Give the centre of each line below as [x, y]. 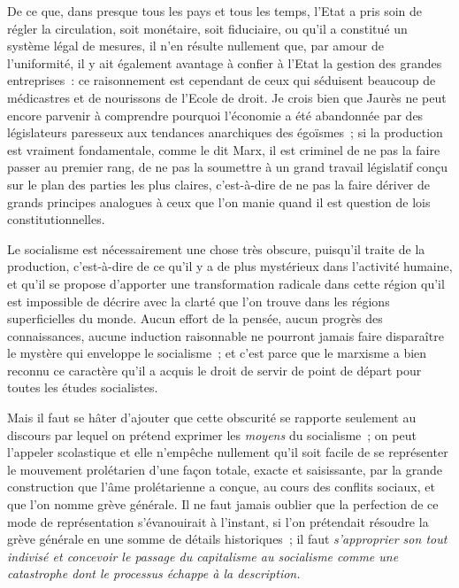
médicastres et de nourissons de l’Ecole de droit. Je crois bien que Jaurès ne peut [227, 97]
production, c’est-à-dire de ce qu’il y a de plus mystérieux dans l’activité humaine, [230, 266]
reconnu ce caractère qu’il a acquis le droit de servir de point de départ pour [214, 370]
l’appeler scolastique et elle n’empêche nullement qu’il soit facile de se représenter [228, 452]
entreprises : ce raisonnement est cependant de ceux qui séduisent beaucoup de [222, 80]
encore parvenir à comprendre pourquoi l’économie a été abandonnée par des [215, 115]
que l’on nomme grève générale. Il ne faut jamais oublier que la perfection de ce [223, 504]
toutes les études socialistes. [83, 387]
